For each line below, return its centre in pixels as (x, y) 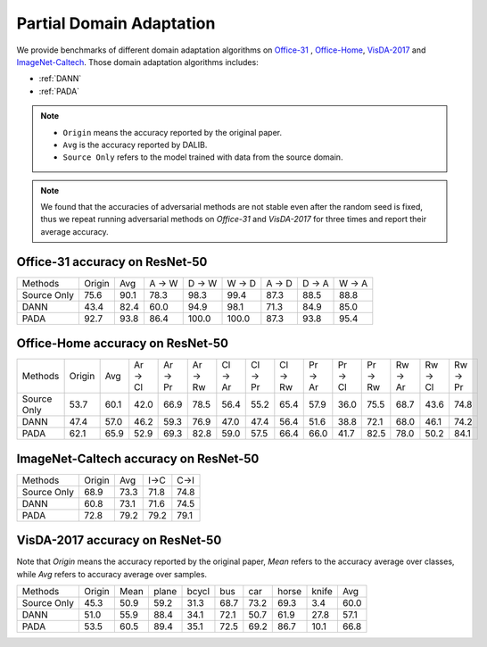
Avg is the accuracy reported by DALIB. (135, 145)
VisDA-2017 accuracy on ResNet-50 (119, 540)
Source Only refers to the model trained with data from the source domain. (203, 157)
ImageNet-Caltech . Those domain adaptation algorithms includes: (137, 62)
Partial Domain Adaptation (116, 23)
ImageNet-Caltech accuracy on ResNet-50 (138, 458)
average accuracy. (74, 231)
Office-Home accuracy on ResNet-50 (123, 344)
